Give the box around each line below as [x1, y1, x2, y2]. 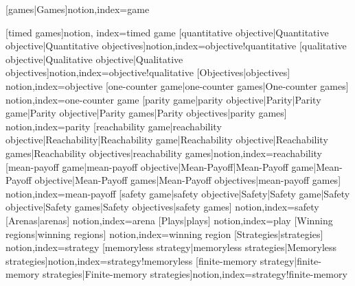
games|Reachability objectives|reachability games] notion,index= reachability [5, 145, 322, 160]
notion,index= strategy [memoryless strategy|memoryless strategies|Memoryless [5, 240, 337, 254]
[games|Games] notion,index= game [5, 2, 150, 16]
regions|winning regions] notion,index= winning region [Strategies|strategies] [5, 226, 323, 241]
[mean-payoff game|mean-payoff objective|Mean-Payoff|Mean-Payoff [5, 159, 288, 174]
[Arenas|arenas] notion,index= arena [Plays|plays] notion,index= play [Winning [5, 213, 333, 227]
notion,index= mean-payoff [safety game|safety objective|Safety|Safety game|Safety [5, 186, 350, 200]
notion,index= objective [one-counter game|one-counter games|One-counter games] [5, 78, 349, 93]
